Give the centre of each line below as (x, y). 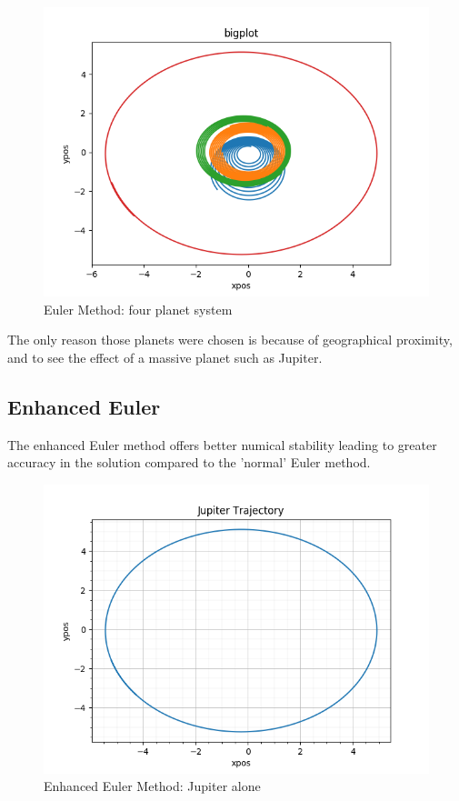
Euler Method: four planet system (138, 309)
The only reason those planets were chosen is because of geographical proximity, (230, 340)
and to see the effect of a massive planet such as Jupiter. (165, 357)
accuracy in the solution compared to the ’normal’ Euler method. (189, 462)
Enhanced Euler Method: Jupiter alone (152, 786)
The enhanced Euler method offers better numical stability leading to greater (222, 444)
